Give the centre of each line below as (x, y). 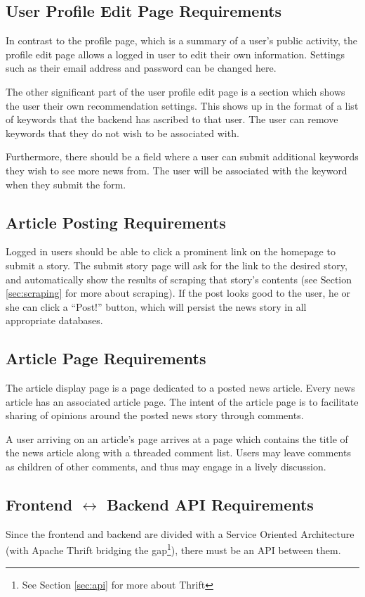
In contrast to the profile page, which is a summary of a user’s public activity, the (182, 40)
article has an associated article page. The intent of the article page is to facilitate (182, 401)
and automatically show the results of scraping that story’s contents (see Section (179, 279)
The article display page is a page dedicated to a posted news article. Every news (180, 388)
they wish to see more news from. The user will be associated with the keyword (177, 170)
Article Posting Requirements (116, 222)
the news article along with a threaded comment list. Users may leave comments (178, 452)
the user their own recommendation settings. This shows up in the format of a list (182, 105)
